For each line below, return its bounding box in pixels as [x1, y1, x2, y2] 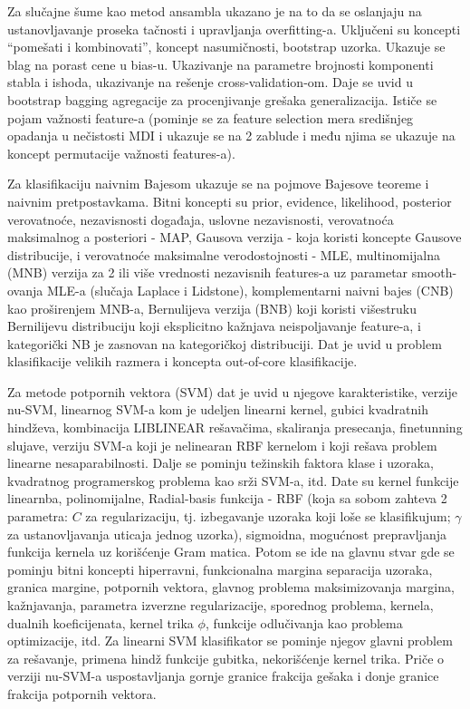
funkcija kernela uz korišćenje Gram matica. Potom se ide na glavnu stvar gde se [7, 542, 455, 561]
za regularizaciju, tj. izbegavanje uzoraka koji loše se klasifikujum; [85, 507, 451, 526]
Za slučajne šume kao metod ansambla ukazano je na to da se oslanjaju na [7, 2, 422, 20]
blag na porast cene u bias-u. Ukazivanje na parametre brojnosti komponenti [7, 54, 434, 73]
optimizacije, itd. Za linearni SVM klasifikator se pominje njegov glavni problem [7, 631, 453, 650]
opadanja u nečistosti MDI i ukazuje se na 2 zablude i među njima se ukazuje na [7, 126, 456, 145]
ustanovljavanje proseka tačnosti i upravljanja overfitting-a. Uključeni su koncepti [7, 19, 461, 38]
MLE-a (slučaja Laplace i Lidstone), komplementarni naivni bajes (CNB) [46, 280, 454, 299]
